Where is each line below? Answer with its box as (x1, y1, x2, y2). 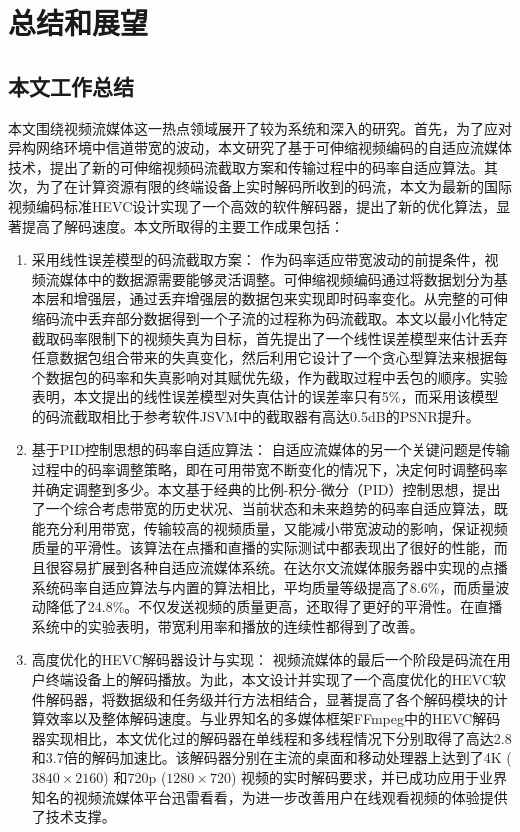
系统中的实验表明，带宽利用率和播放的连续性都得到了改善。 (31, 615, 424, 636)
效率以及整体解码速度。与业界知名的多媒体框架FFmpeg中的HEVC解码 (45, 708, 501, 729)
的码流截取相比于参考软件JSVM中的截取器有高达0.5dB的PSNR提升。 (31, 405, 480, 426)
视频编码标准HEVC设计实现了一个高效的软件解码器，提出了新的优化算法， (8, 195, 497, 216)
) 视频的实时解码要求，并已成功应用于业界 (230, 766, 508, 787)
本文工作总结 (8, 70, 134, 101)
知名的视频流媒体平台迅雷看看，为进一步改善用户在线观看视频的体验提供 (31, 786, 508, 807)
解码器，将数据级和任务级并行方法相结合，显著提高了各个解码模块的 (45, 688, 494, 709)
